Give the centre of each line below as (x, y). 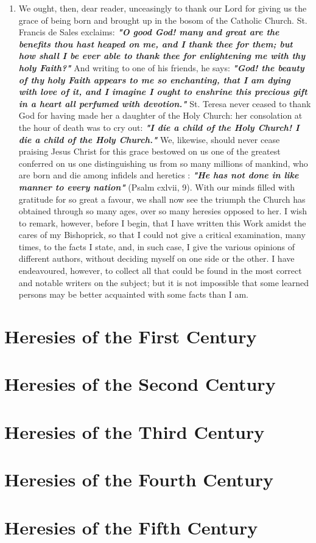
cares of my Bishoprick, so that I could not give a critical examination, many (162, 235)
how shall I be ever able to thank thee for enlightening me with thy (162, 56)
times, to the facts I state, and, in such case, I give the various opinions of (156, 246)
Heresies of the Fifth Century (131, 527)
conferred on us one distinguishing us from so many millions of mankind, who (163, 163)
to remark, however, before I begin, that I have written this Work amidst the (162, 222)
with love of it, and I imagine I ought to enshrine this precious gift (163, 92)
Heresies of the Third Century (135, 431)
